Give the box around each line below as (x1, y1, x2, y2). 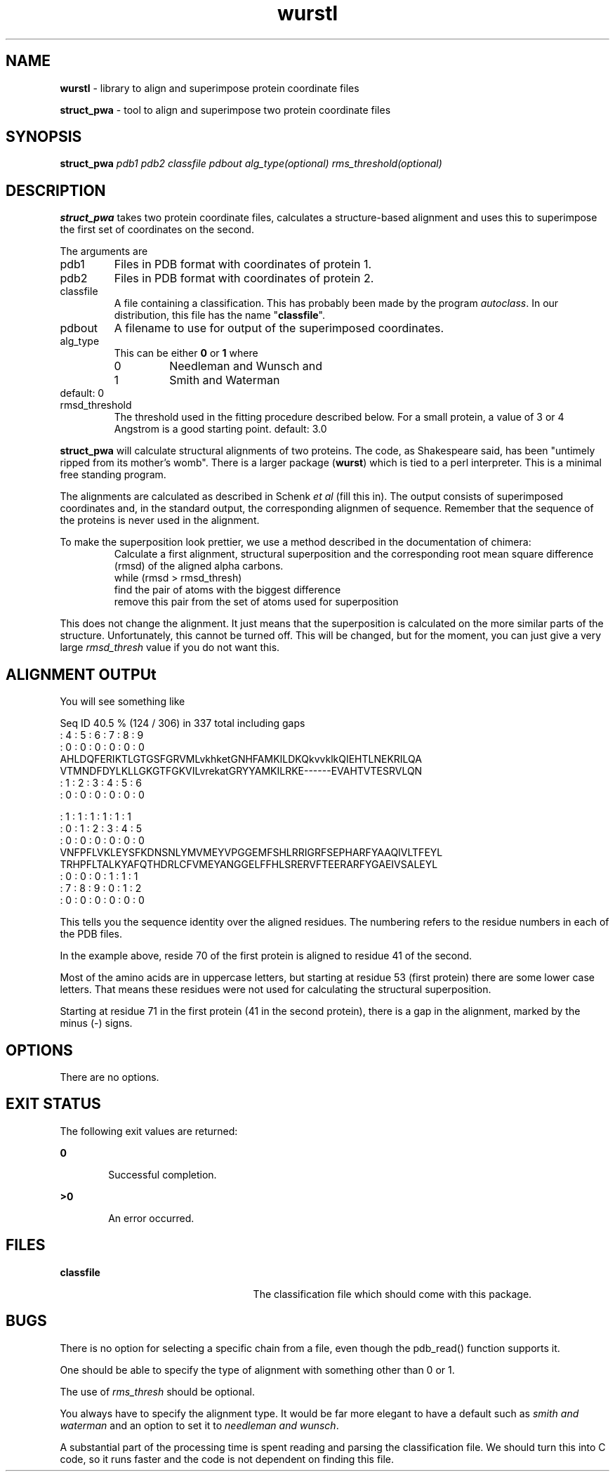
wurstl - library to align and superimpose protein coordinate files (60, 81, 359, 94)
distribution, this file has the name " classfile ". (114, 309, 325, 322)
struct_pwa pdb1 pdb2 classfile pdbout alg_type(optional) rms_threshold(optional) (60, 157, 442, 170)
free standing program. (60, 468, 166, 481)
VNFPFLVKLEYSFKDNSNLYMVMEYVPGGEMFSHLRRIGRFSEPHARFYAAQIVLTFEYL (60, 846, 443, 859)
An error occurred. (108, 1212, 194, 1224)
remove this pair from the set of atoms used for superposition (114, 596, 399, 608)
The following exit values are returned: (60, 1124, 238, 1137)
